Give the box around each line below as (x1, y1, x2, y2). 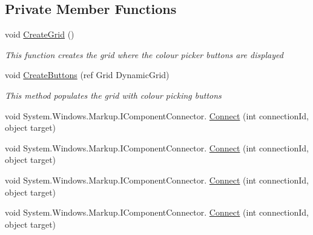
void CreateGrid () (5, 28, 74, 41)
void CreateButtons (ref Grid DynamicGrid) (5, 68, 170, 81)
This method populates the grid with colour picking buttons (5, 88, 222, 101)
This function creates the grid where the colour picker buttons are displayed (5, 48, 283, 61)
